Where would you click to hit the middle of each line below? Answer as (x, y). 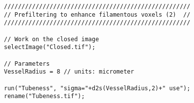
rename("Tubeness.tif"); (44, 96)
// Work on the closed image (52, 39)
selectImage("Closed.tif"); (50, 47)
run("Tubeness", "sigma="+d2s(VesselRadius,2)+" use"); (97, 88)
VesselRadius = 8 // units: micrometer (69, 72)
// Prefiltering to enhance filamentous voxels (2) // (97, 14)
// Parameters (27, 64)
